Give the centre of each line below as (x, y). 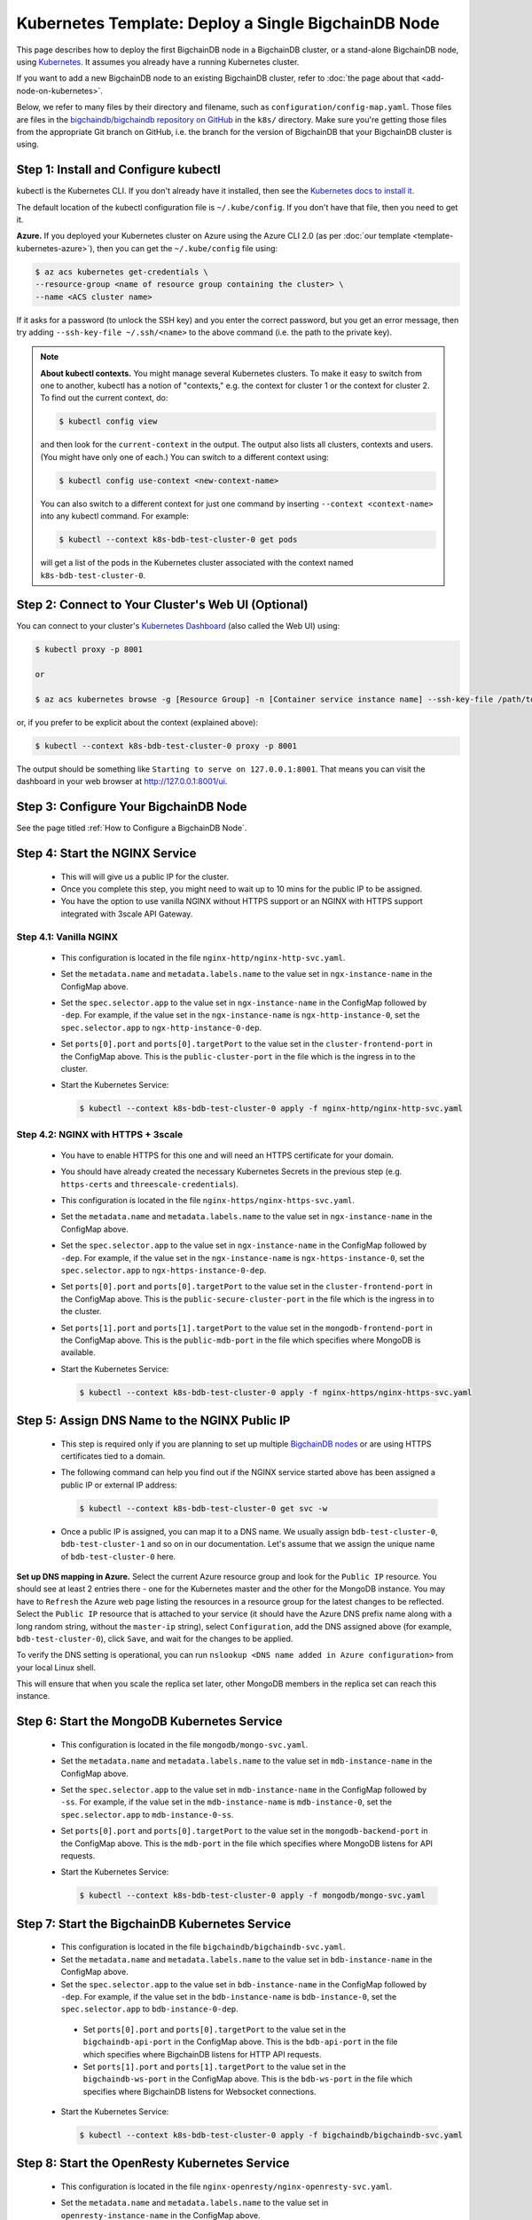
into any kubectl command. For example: (115, 516)
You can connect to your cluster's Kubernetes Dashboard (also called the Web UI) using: (178, 626)
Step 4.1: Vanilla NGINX (67, 937)
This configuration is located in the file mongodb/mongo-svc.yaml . (184, 1744)
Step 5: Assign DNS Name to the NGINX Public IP (153, 1421)
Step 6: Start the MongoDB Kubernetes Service (149, 1721)
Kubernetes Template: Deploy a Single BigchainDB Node (228, 23)
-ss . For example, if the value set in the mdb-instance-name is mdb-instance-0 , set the (226, 1802)
